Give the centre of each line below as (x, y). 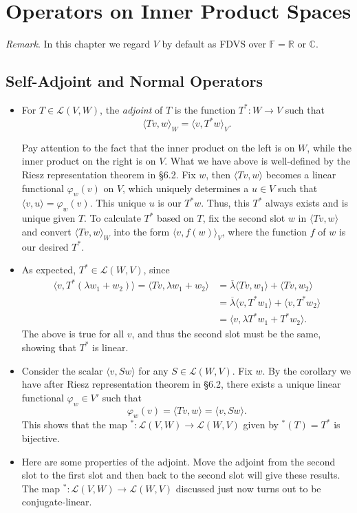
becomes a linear (301, 174)
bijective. (41, 438)
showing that (49, 347)
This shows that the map (74, 425)
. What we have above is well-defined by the (258, 161)
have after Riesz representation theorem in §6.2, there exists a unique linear (181, 384)
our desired (45, 246)
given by (261, 425)
